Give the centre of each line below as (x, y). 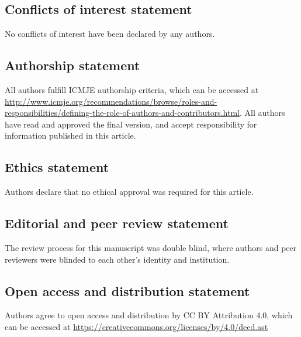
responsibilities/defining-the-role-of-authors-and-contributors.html (122, 113)
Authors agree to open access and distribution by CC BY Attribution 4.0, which (149, 315)
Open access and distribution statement (127, 290)
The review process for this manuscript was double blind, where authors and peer (151, 247)
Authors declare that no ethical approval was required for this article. (129, 192)
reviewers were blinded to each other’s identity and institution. (117, 259)
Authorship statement (72, 65)
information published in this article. (70, 135)
